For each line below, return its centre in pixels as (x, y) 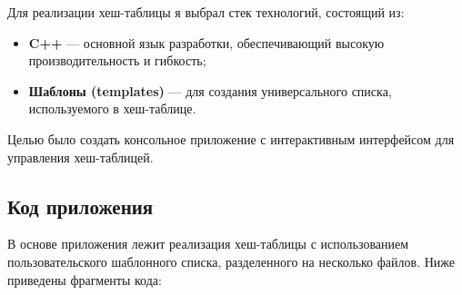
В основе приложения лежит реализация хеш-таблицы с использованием (208, 244)
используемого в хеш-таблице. (112, 108)
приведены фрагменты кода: (85, 279)
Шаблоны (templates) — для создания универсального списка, (210, 90)
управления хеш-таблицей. (80, 157)
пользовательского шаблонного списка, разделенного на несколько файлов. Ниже (231, 261)
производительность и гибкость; (117, 60)
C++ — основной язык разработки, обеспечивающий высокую (206, 42)
